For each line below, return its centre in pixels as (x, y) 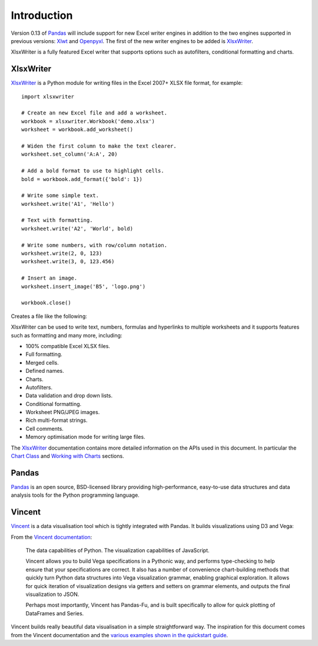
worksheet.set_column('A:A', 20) (69, 154)
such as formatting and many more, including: (67, 335)
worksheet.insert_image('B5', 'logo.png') (84, 286)
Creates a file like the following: (49, 316)
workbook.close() (46, 303)
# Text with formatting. (57, 220)
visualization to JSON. (52, 594)
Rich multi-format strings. (57, 420)
